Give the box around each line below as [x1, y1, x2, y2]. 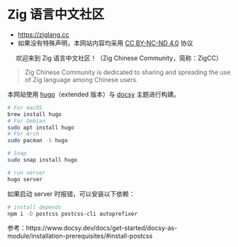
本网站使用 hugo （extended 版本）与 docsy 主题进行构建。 [7, 90, 181, 98]
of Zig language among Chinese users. [24, 75, 138, 84]
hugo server [7, 176, 42, 183]
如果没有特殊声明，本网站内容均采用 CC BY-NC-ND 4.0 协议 [17, 38, 193, 47]
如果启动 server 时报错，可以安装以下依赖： [7, 189, 135, 198]
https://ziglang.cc [17, 30, 69, 39]
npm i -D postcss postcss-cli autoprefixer [7, 210, 138, 217]
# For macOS [7, 104, 42, 111]
